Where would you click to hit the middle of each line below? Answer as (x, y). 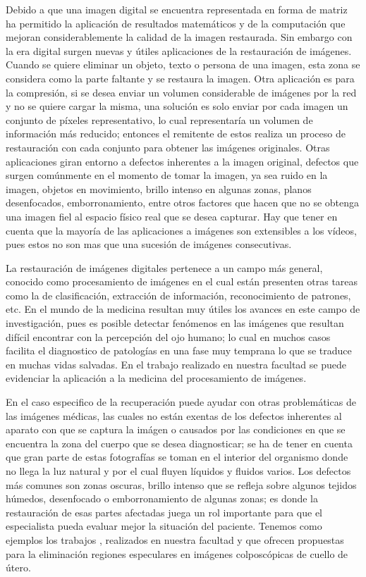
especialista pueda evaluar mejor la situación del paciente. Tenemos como (164, 526)
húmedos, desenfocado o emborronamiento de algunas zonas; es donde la (162, 498)
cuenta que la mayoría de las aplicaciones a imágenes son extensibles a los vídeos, (181, 230)
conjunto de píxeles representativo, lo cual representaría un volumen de (159, 119)
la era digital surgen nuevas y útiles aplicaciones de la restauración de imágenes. (179, 50)
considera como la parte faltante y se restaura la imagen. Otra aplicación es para (180, 78)
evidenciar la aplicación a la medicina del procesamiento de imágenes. (156, 378)
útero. (18, 567)
